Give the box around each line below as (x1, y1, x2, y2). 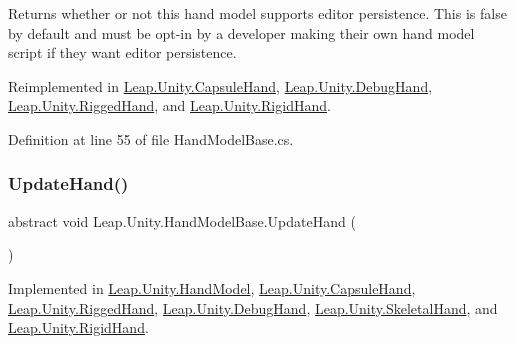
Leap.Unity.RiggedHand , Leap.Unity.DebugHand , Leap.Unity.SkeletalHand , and (8, 297, 498, 318)
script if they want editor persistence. (8, 42, 237, 63)
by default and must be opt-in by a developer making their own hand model (8, 22, 475, 43)
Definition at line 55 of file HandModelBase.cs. (8, 128, 294, 149)
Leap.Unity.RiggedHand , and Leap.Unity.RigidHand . (8, 95, 331, 116)
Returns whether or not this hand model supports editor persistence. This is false (8, 3, 507, 23)
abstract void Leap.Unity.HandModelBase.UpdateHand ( (8, 210, 356, 231)
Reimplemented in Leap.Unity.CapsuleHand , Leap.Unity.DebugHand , (8, 75, 433, 96)
